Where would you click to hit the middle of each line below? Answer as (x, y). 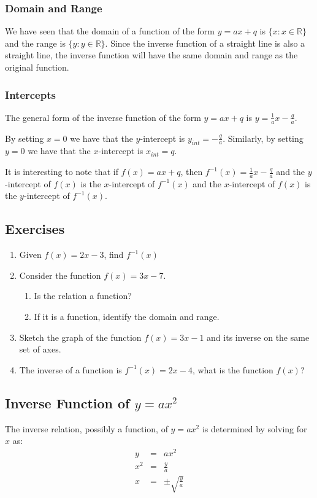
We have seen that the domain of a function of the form (110, 31)
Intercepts (30, 94)
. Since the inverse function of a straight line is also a (205, 43)
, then (192, 172)
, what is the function (233, 369)
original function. (37, 67)
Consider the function (60, 275)
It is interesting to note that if (62, 172)
